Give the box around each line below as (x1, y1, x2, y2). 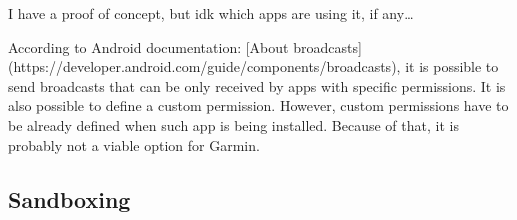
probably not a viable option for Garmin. (8, 134, 260, 155)
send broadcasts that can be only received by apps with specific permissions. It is (8, 75, 506, 96)
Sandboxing (8, 183, 131, 214)
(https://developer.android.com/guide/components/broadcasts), (8, 56, 401, 77)
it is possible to (405, 56, 499, 77)
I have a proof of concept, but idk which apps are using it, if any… (8, 3, 414, 23)
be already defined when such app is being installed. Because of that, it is (8, 114, 459, 135)
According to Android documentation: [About (8, 36, 289, 57)
